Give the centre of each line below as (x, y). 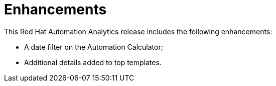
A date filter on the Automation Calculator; (94, 47)
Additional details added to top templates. (93, 62)
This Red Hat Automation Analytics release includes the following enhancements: (138, 31)
